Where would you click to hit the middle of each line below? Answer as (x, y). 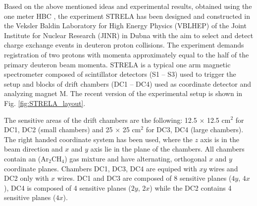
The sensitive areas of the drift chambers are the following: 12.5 (101, 120)
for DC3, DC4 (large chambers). (195, 129)
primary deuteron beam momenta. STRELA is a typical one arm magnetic (117, 64)
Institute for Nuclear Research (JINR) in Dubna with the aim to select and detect (129, 35)
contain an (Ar (26, 158)
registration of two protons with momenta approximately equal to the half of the (127, 54)
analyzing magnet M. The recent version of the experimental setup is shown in (123, 93)
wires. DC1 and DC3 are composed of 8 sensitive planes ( (144, 178)
